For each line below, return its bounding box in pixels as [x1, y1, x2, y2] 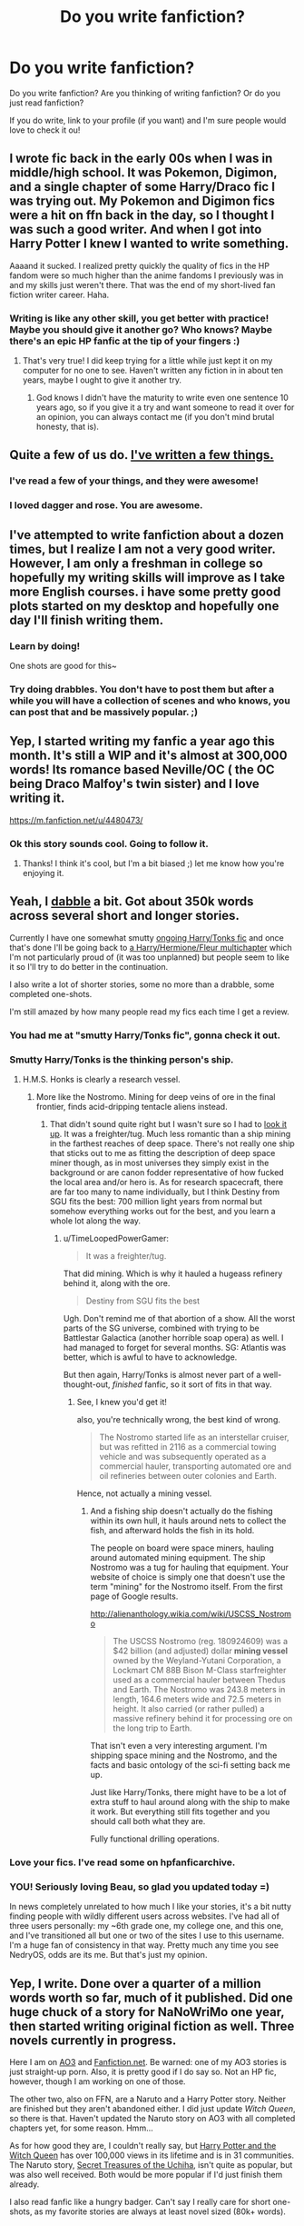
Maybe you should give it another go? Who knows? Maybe [9, 323, 272, 335]
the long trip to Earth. [113, 1722, 192, 1733]
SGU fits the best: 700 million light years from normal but [49, 1196, 263, 1207]
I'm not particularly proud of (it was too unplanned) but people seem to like [9, 952, 290, 963]
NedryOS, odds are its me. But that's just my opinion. [9, 1950, 208, 1961]
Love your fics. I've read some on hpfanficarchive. [9, 1856, 236, 1869]
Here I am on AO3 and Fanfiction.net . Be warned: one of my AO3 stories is [9, 2057, 288, 2068]
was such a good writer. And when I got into [9, 222, 262, 237]
